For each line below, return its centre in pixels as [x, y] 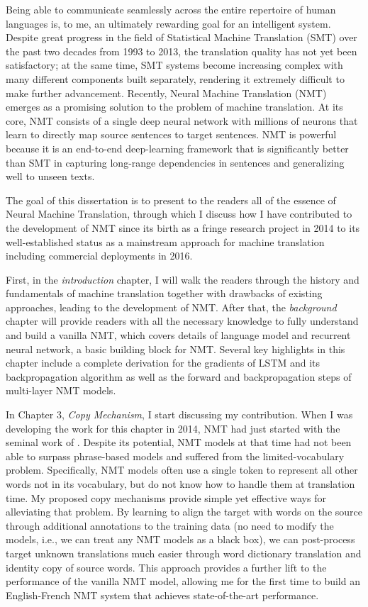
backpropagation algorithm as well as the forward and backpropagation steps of [179, 376]
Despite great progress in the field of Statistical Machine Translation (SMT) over [182, 37]
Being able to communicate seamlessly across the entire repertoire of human [171, 9]
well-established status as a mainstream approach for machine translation [165, 241]
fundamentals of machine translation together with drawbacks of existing [164, 293]
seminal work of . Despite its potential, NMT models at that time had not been [179, 442]
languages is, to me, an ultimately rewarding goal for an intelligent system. [168, 23]
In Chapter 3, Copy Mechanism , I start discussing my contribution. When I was [179, 414]
